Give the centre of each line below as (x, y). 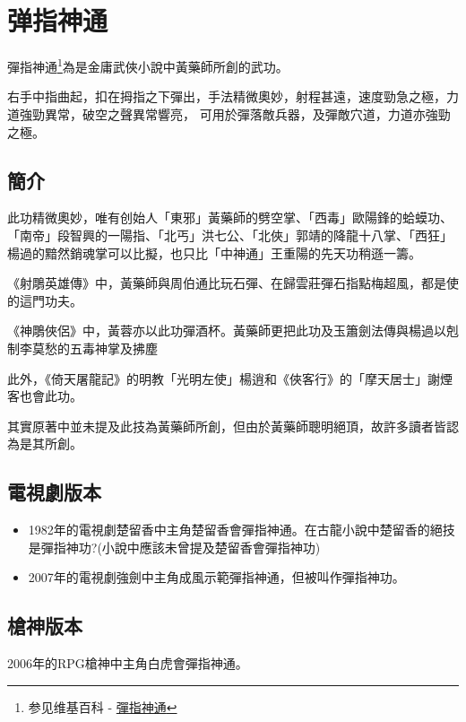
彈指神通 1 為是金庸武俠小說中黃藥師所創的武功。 (148, 65)
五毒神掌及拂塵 (113, 348)
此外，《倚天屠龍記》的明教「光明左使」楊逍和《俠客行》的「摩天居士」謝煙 (230, 378)
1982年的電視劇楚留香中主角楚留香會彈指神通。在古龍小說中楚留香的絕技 (242, 530)
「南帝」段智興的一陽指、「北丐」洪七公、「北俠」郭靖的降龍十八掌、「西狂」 (230, 235)
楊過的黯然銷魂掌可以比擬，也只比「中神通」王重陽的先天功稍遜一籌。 (214, 252)
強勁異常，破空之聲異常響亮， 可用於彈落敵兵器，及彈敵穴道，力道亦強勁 (235, 113)
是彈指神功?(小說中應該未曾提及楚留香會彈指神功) (174, 547)
